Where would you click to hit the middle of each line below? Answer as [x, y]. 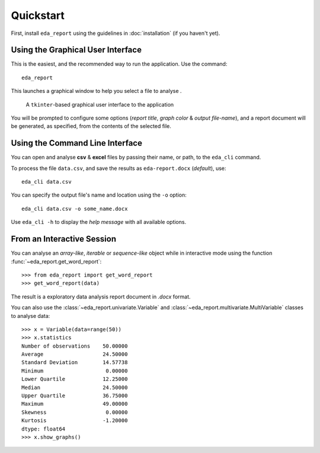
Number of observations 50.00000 [75, 346]
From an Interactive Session [64, 239]
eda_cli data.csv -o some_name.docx [75, 208]
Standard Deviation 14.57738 [75, 362]
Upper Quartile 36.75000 [75, 396]
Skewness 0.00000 [75, 412]
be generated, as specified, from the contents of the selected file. [91, 126]
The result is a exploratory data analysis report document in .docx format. [101, 297]
